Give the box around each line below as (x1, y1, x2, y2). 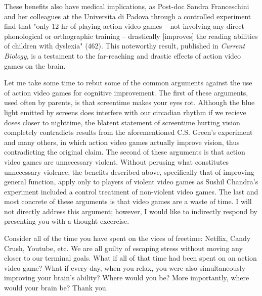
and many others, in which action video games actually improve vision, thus (4, 136, 240, 147)
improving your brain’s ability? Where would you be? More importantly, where (4, 272, 249, 283)
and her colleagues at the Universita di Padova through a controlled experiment (4, 11, 251, 21)
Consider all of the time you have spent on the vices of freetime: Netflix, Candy (4, 233, 251, 243)
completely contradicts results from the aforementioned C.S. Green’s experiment (4, 127, 253, 137)
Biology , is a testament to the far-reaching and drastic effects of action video (4, 50, 241, 61)
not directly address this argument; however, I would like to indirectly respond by (4, 206, 257, 216)
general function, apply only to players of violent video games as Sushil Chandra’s (4, 176, 258, 187)
